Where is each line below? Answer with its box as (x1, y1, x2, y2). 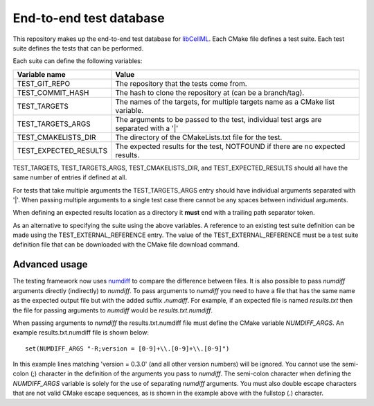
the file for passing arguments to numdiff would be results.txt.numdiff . (12, 306, 213, 315)
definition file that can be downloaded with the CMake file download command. (12, 240, 240, 249)
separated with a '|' (115, 123, 179, 133)
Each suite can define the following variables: (12, 57, 143, 65)
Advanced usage (12, 258, 88, 270)
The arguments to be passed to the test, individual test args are (115, 114, 322, 124)
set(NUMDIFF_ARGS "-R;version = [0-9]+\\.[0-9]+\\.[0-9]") (25, 344, 230, 353)
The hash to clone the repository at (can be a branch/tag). (115, 87, 305, 97)
